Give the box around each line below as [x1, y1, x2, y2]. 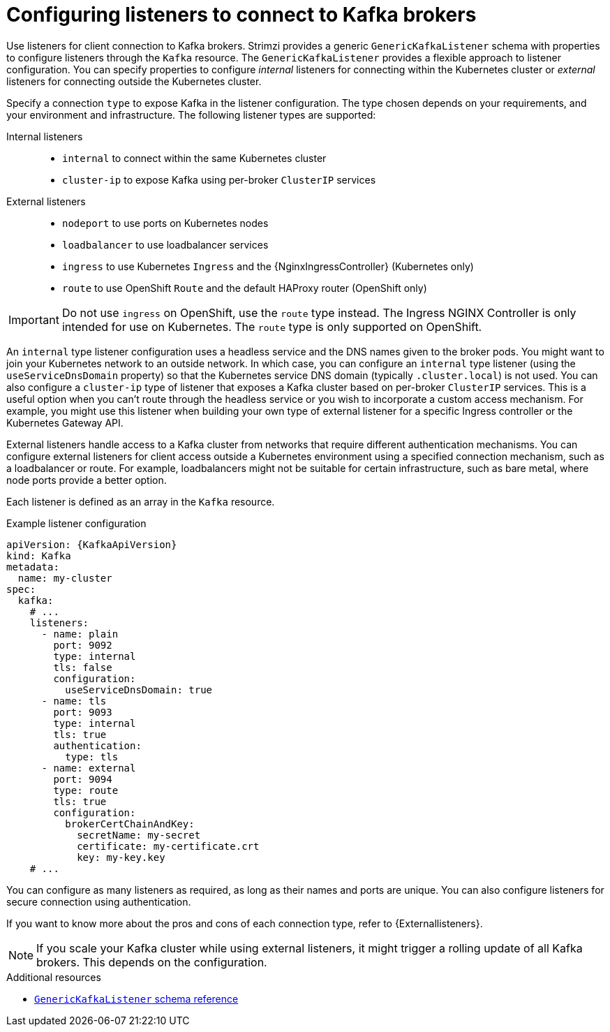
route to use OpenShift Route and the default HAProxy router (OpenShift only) [62, 281, 427, 294]
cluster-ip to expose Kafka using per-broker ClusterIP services [62, 173, 376, 186]
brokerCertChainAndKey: [65, 818, 195, 830]
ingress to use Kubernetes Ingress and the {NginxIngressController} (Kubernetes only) [62, 260, 474, 272]
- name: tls [41, 695, 107, 707]
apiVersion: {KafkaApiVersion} [6, 538, 177, 550]
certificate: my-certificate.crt [77, 840, 260, 852]
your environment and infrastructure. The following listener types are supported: [6, 108, 376, 121]
